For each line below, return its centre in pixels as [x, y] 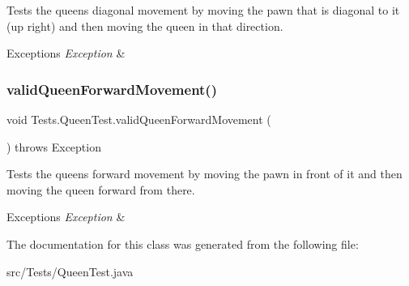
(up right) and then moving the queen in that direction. [145, 26]
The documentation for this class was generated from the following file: [183, 243]
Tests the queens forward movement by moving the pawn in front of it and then [204, 174]
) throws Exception [54, 146]
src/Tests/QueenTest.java [70, 271]
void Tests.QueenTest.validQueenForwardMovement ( [139, 119]
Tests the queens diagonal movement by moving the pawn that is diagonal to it [203, 10]
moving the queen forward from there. [101, 189]
